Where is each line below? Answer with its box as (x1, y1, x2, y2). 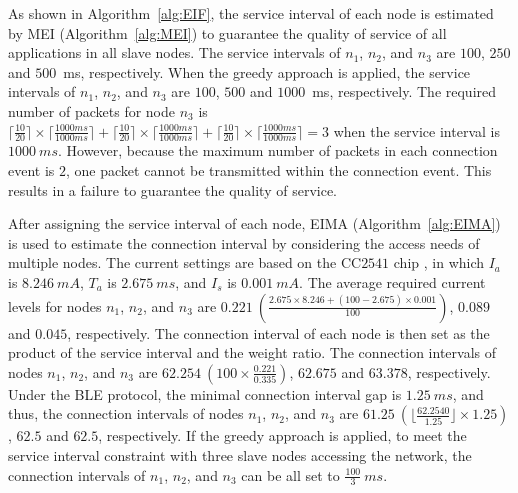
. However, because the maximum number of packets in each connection (57, 140, 498, 161)
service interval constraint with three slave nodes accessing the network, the (8, 444, 472, 465)
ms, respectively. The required (312, 81, 497, 102)
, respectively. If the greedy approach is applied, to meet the (98, 425, 467, 446)
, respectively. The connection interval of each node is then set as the (67, 322, 490, 343)
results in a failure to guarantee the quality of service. (8, 179, 337, 200)
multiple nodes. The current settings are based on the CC (8, 252, 362, 273)
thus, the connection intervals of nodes (8, 403, 244, 424)
